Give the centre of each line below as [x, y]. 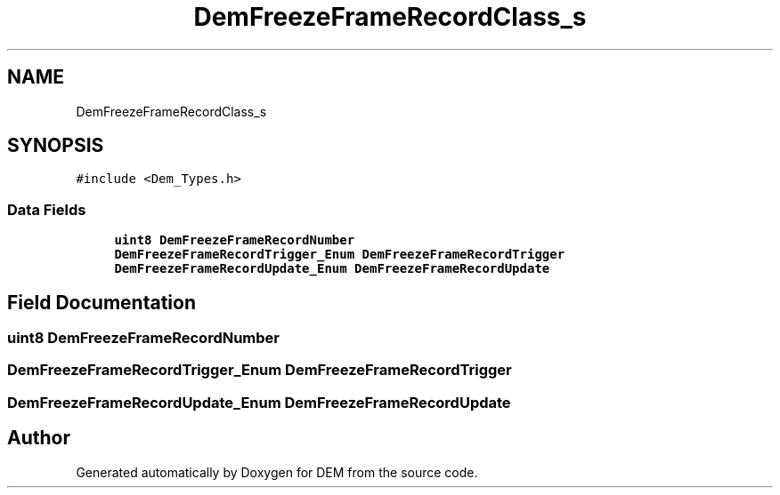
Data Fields [47, 209]
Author [39, 438]
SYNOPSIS [56, 146]
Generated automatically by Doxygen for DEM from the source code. [277, 472]
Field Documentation [102, 302]
